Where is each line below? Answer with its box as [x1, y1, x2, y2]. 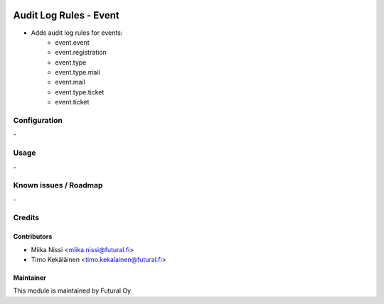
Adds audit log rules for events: [31, 28, 123, 37]
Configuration [13, 116, 63, 126]
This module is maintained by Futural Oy [13, 286, 132, 295]
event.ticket [55, 98, 90, 107]
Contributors [13, 232, 53, 241]
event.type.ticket [55, 87, 105, 96]
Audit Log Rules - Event [13, 9, 120, 21]
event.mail [55, 78, 85, 87]
